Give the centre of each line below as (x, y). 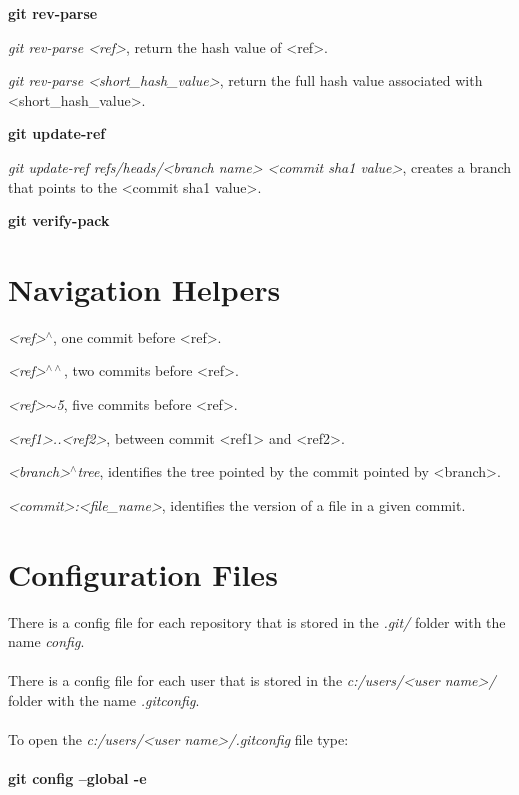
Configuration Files (143, 573)
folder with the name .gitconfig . (104, 699)
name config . (46, 641)
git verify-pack (59, 220)
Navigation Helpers (144, 288)
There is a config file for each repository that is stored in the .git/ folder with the (257, 621)
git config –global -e (77, 778)
